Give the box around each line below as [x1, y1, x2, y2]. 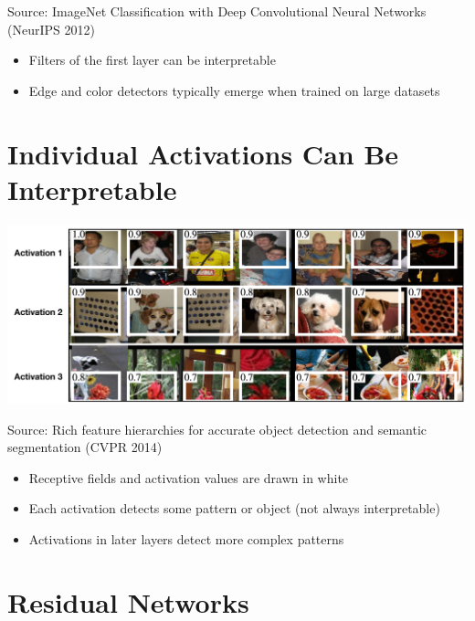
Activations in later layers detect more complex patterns [28, 530, 344, 549]
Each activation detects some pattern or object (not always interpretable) [28, 499, 440, 518]
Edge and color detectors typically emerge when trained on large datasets [28, 80, 440, 100]
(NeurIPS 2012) [7, 19, 95, 38]
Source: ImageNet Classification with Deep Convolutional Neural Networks [7, 2, 427, 20]
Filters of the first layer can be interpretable [28, 50, 276, 69]
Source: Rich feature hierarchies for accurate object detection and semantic [7, 419, 427, 438]
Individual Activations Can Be [7, 134, 399, 172]
